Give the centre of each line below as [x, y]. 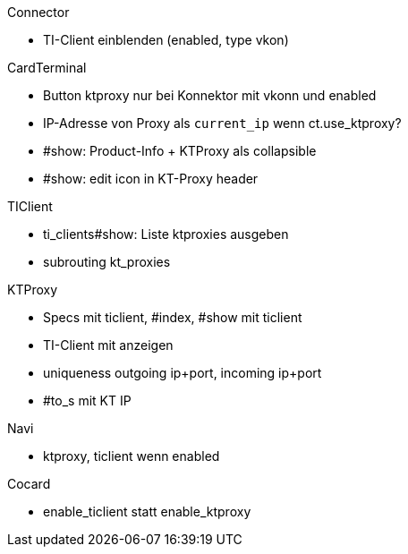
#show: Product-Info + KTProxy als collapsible [180, 151]
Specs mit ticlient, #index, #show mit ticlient [173, 317]
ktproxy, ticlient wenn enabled [132, 456]
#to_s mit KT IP [87, 401]
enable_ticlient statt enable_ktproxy [147, 511]
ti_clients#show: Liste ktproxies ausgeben [166, 234]
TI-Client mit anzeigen [108, 345]
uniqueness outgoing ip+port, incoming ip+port [183, 373]
